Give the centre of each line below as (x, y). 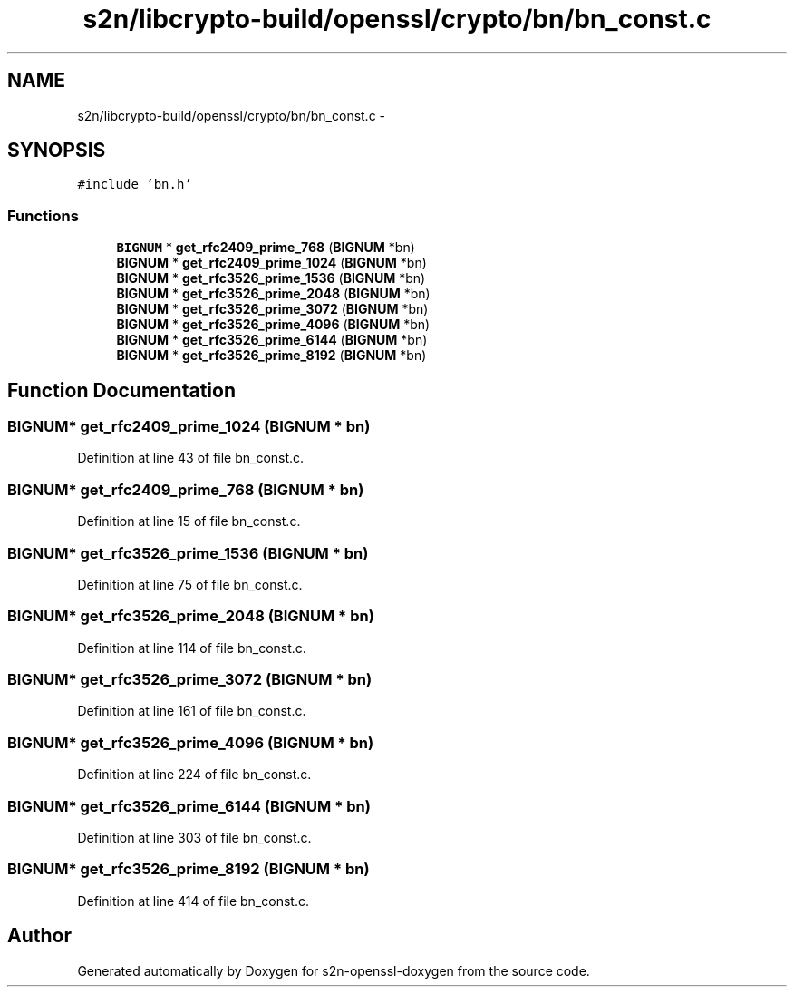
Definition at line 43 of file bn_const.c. (191, 458)
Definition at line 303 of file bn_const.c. (194, 837)
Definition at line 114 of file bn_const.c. (192, 648)
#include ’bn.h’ (135, 185)
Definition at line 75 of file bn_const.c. (190, 584)
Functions (43, 215)
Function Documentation (121, 390)
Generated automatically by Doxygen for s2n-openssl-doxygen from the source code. (334, 970)
